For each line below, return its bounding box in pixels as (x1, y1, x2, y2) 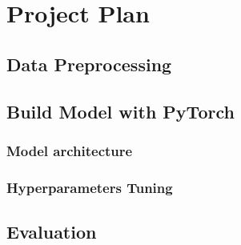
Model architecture (6, 140, 133, 160)
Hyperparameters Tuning (6, 177, 173, 197)
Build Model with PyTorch (6, 98, 235, 123)
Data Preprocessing (6, 51, 172, 76)
